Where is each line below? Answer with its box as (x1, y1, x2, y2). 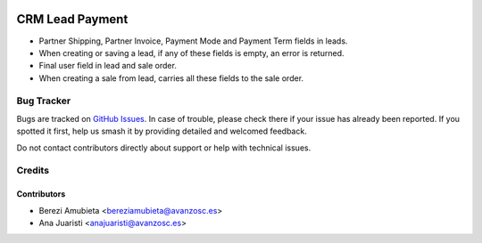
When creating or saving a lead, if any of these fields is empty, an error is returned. (38, 47, 345, 58)
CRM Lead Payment (16, 12, 129, 27)
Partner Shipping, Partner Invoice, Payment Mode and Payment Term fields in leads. (38, 36, 348, 46)
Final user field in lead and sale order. (38, 61, 178, 71)
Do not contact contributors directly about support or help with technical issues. (16, 142, 312, 153)
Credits (16, 165, 49, 177)
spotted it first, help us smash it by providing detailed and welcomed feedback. (16, 126, 307, 137)
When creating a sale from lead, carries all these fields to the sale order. (38, 72, 303, 84)
